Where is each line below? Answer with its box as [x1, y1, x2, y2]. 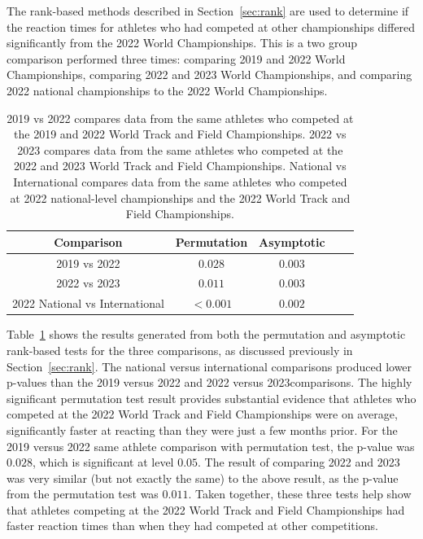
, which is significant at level [32, 454, 174, 471]
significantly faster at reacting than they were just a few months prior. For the [7, 421, 398, 438]
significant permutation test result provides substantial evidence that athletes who [7, 389, 416, 406]
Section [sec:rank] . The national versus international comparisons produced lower [7, 357, 412, 375]
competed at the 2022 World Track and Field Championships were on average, [7, 405, 398, 423]
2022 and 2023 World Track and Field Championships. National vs [13, 157, 347, 174]
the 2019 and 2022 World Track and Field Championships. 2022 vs [14, 125, 347, 142]
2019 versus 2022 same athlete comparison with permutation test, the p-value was [7, 437, 415, 454]
